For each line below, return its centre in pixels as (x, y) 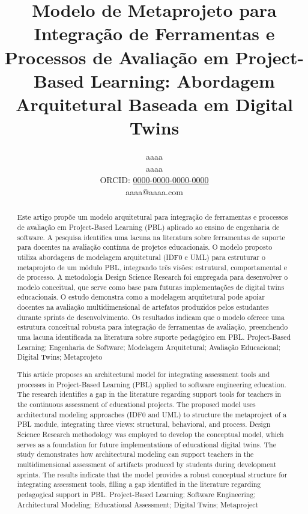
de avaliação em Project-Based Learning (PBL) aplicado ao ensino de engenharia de (148, 227)
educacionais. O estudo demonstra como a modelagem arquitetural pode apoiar (141, 297)
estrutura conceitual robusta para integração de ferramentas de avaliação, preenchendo (152, 327)
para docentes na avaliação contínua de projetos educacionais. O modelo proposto (145, 247)
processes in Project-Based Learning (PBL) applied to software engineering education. (152, 384)
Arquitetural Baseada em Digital (154, 104)
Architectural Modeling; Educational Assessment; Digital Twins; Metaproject (138, 504)
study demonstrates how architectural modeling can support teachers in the (135, 454)
